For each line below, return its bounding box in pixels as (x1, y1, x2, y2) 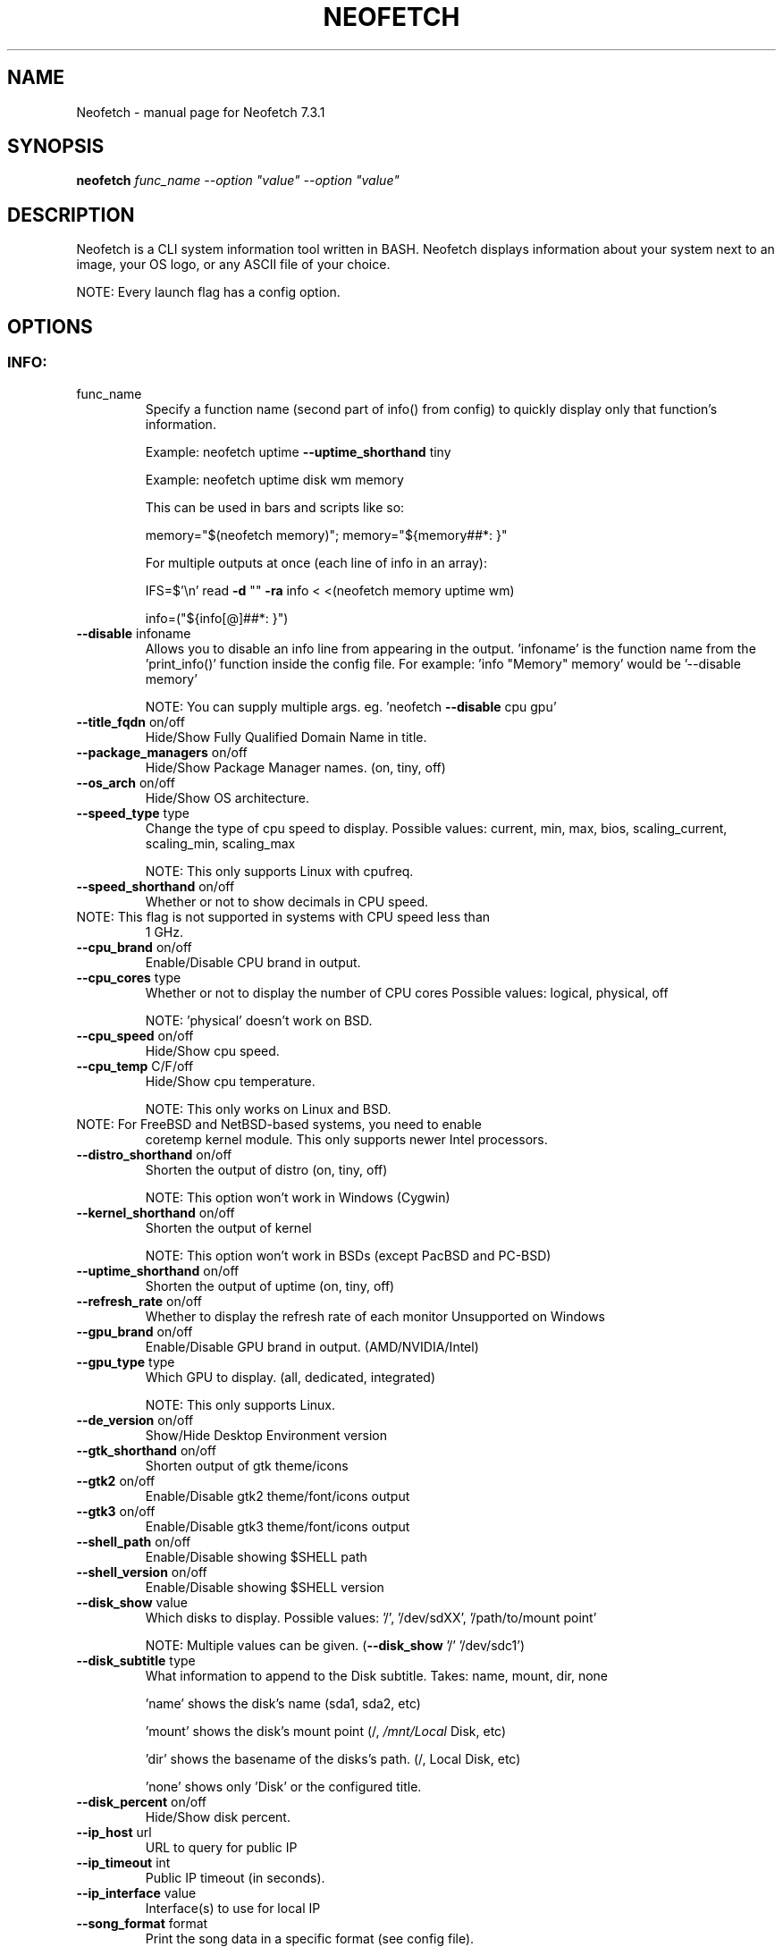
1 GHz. (145, 923, 184, 940)
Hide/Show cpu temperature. (145, 1073, 316, 1089)
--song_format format (76, 1915, 208, 1931)
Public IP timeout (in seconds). (145, 1869, 325, 1885)
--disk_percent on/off (76, 1793, 207, 1809)
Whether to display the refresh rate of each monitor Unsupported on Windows (145, 1308, 606, 1324)
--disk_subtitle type (76, 1652, 196, 1668)
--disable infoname (76, 625, 191, 641)
